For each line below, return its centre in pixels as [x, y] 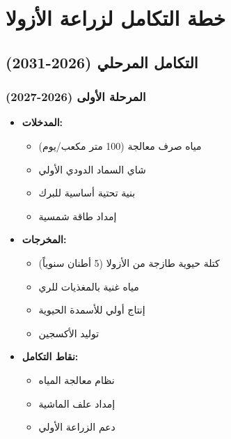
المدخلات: [42, 122]
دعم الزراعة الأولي [77, 427]
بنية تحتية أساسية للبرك [87, 193]
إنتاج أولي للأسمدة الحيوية [92, 310]
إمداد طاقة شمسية [78, 216]
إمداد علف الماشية [77, 403]
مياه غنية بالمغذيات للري [89, 286]
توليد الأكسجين [69, 333]
